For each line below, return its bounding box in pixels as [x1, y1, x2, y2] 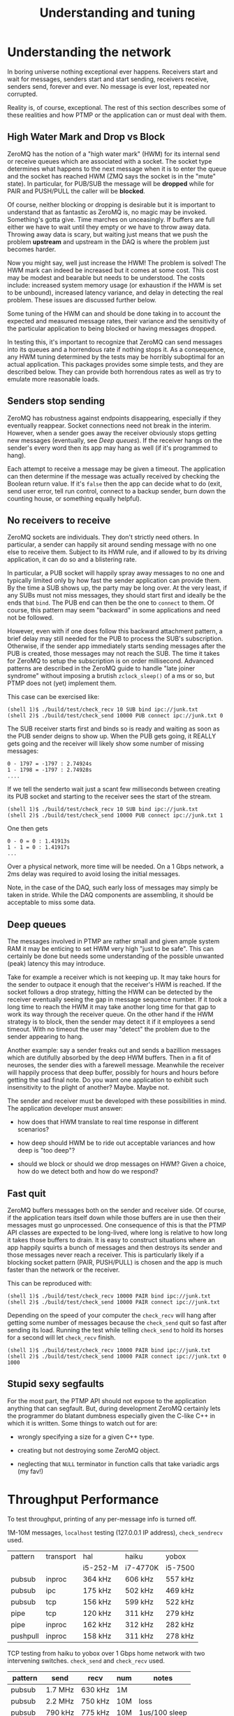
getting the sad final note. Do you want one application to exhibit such [7, 1076, 209, 1084]
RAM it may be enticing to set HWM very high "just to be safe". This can [7, 945, 214, 953]
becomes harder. [7, 245, 57, 253]
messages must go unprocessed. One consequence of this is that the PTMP [7, 1221, 226, 1229]
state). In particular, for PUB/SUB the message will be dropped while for [7, 179, 214, 188]
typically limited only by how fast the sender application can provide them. [7, 576, 221, 585]
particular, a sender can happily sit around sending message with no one [7, 540, 217, 549]
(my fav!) [17, 1467, 44, 1475]
